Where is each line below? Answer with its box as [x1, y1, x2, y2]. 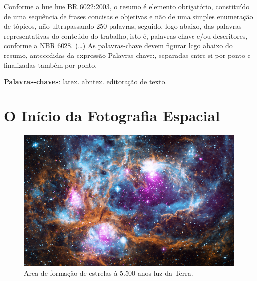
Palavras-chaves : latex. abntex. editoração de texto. [4, 76, 167, 87]
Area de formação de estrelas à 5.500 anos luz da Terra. [24, 268, 193, 278]
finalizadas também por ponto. [4, 59, 97, 70]
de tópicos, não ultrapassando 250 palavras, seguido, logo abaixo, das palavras [4, 21, 242, 31]
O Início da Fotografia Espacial [4, 105, 220, 125]
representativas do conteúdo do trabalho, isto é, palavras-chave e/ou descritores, [4, 30, 248, 41]
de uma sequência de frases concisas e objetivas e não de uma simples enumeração [4, 11, 253, 21]
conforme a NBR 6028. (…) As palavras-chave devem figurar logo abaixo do [4, 40, 233, 51]
